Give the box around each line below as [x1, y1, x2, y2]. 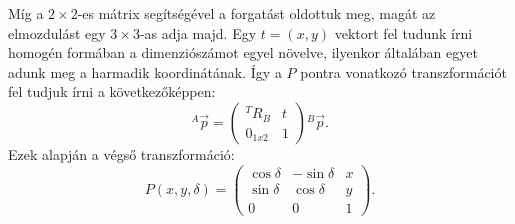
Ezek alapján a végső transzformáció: [8, 143, 235, 164]
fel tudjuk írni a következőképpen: [8, 81, 216, 102]
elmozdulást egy [8, 22, 106, 43]
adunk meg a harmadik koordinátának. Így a [8, 61, 282, 82]
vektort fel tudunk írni [334, 22, 473, 43]
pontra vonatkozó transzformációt [300, 61, 507, 82]
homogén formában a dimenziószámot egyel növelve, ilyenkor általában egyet [8, 42, 478, 63]
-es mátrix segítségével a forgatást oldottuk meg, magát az [77, 3, 436, 23]
